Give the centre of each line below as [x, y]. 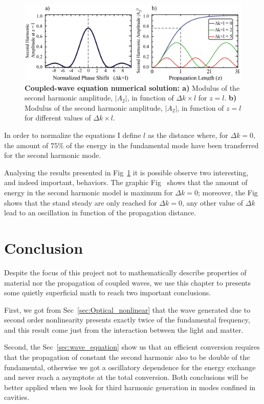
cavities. [17, 397]
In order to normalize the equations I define [73, 135]
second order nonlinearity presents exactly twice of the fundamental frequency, [127, 320]
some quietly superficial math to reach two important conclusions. [108, 292]
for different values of [58, 118]
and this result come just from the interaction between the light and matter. [124, 329]
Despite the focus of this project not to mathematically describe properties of [125, 272]
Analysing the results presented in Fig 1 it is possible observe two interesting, [126, 172]
